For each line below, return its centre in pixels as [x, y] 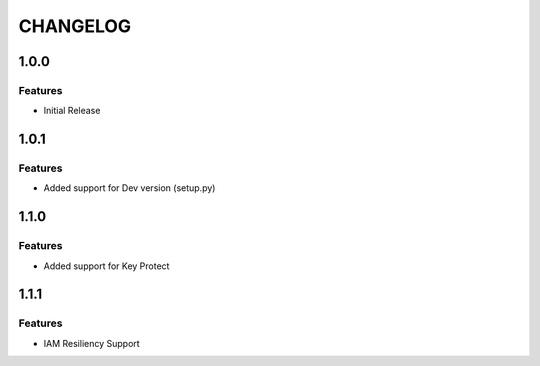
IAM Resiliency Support [91, 343]
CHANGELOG [75, 26]
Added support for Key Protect [106, 266]
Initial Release [72, 111]
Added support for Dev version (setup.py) [129, 188]
